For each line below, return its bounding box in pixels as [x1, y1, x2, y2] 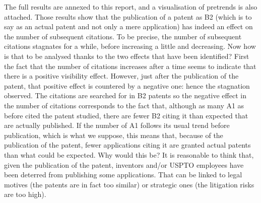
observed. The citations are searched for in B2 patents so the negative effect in [4, 90, 246, 101]
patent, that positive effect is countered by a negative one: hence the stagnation [4, 80, 250, 91]
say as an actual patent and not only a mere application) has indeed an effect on [4, 21, 253, 32]
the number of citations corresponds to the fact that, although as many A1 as [4, 100, 244, 110]
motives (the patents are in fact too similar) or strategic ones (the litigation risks [4, 179, 254, 189]
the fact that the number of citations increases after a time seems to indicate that [4, 60, 256, 71]
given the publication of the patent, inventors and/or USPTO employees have [4, 159, 244, 170]
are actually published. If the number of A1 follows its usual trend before [4, 120, 230, 130]
